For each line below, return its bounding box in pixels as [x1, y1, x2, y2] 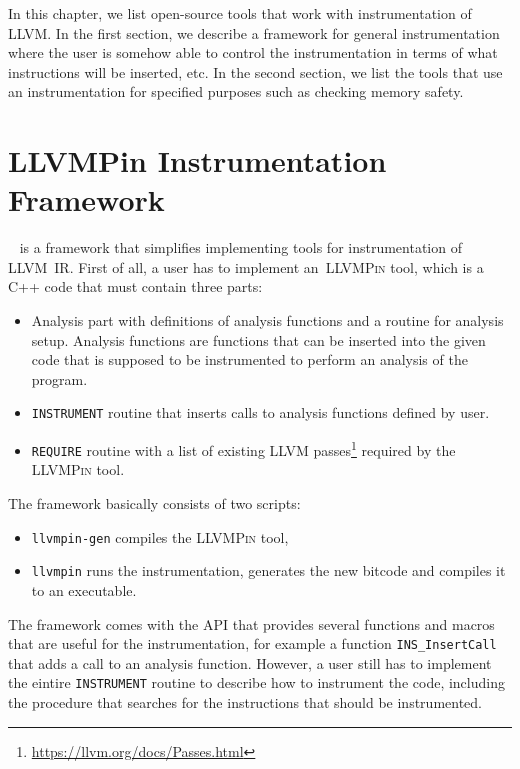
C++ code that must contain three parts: [8, 276, 263, 297]
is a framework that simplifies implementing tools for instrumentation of [19, 237, 462, 258]
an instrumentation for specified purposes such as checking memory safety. [8, 81, 464, 102]
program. [31, 368, 88, 389]
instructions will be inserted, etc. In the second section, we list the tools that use [8, 61, 503, 82]
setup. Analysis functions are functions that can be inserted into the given [31, 329, 486, 350]
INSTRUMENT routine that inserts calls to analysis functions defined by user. [31, 402, 490, 423]
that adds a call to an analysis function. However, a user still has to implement [8, 652, 492, 673]
